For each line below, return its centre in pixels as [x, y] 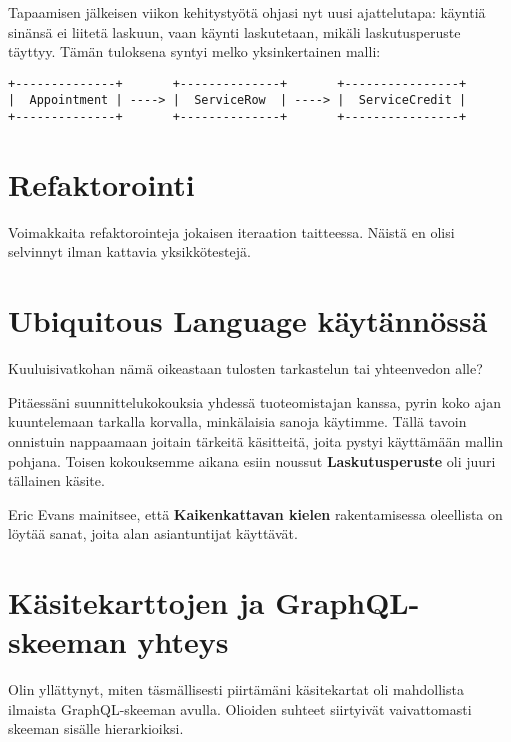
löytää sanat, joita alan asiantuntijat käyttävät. [153, 533]
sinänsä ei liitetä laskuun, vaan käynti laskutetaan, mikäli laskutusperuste [234, 31]
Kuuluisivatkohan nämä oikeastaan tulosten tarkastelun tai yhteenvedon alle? [245, 368]
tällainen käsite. [56, 480]
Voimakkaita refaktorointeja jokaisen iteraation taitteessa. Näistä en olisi [231, 231]
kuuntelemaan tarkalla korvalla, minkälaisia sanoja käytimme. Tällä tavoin [237, 421]
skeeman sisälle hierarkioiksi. [96, 728]
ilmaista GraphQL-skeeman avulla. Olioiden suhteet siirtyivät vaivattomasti [240, 708]
